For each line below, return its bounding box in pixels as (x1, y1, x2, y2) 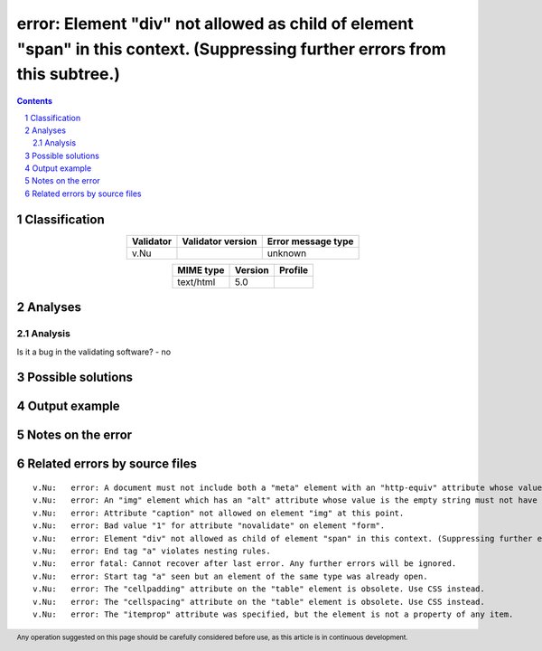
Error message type (266, 235, 354, 248)
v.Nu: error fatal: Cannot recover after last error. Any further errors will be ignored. (33, 559, 457, 569)
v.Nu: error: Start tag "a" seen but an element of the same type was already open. (33, 571, 428, 581)
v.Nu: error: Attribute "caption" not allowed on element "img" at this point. (33, 507, 405, 518)
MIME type (177, 263, 225, 276)
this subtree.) (16, 64, 121, 85)
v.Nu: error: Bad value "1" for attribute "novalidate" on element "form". (33, 521, 386, 531)
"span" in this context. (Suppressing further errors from (16, 39, 446, 59)
